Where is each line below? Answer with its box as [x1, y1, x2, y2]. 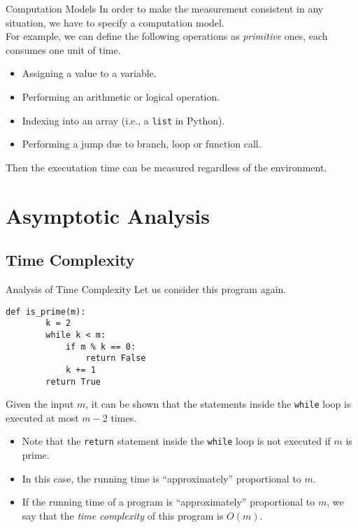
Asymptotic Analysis [6, 201, 210, 229]
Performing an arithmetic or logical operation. [22, 89, 220, 104]
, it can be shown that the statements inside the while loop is [85, 397, 351, 411]
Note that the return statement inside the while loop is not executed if [22, 434, 331, 448]
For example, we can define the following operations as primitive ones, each [6, 29, 328, 43]
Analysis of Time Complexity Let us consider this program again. [6, 281, 287, 296]
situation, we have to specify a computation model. [6, 15, 224, 29]
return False [85, 353, 146, 364]
